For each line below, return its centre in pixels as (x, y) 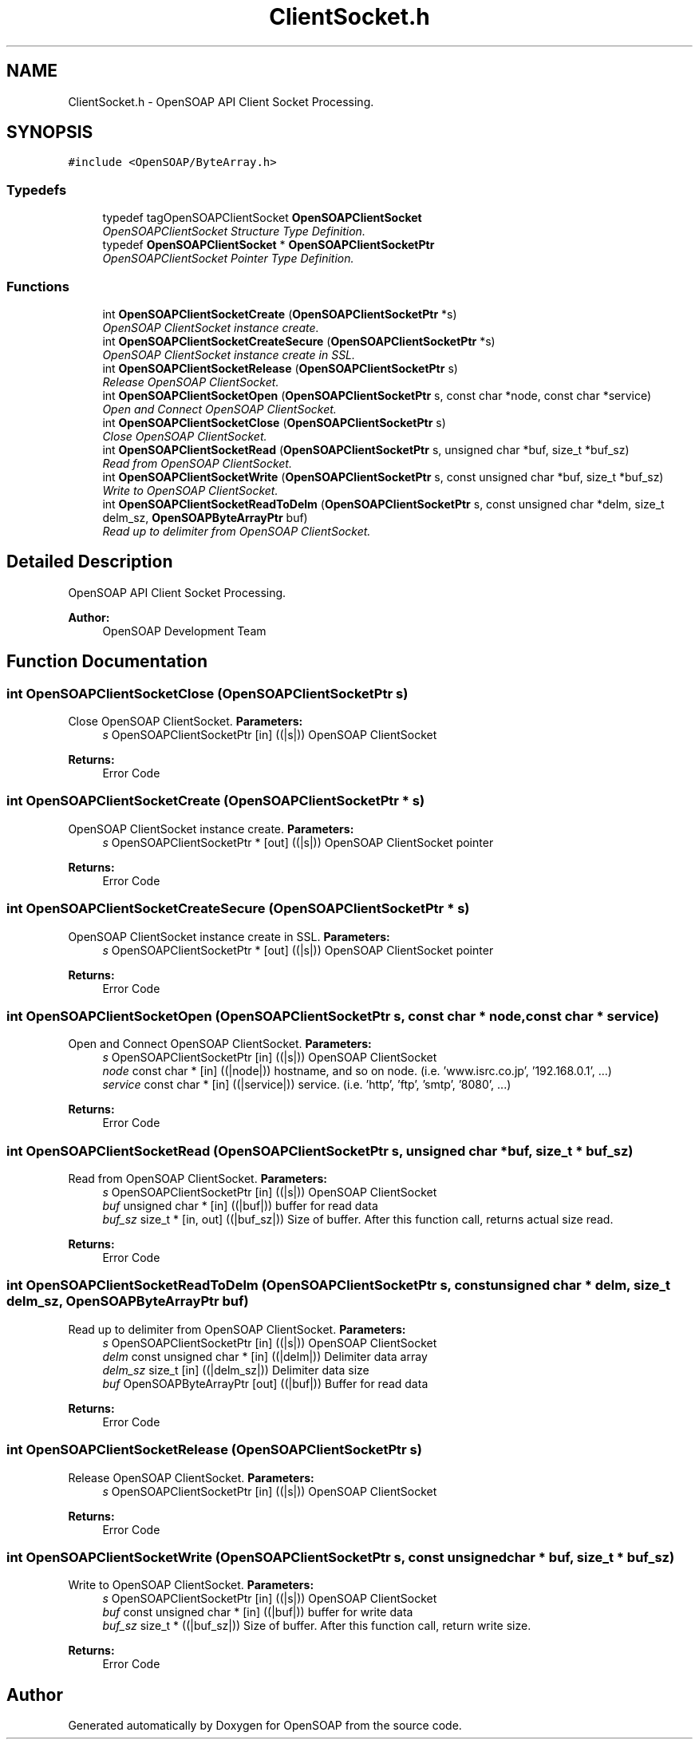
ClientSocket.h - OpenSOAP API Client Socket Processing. (221, 101)
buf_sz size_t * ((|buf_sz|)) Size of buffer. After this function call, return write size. (317, 1626)
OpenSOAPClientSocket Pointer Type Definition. (228, 259)
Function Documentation (107, 662)
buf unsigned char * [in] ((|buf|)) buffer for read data (240, 1206)
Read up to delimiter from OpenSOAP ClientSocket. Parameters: (237, 1329)
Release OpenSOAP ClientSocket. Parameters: (191, 1477)
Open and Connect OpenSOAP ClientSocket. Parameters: (220, 1044)
